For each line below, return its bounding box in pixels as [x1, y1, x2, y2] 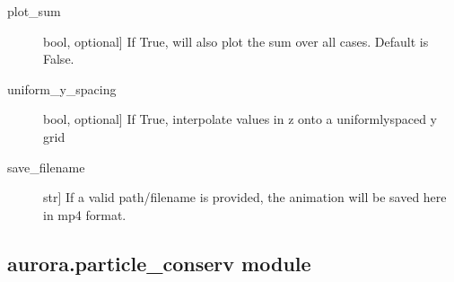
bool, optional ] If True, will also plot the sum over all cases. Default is [43, 31, 429, 50]
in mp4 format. [43, 205, 127, 224]
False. [43, 49, 74, 68]
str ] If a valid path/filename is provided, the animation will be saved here [43, 188, 447, 207]
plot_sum [7, 2, 61, 20]
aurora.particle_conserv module [7, 249, 311, 277]
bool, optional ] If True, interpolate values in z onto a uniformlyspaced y [43, 110, 437, 128]
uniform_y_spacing [7, 79, 117, 98]
